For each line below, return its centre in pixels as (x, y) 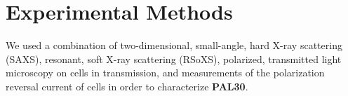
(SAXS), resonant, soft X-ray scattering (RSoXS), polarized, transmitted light (174, 59)
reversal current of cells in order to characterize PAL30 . (127, 86)
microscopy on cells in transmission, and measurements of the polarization (165, 73)
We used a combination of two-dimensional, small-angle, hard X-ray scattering (174, 45)
